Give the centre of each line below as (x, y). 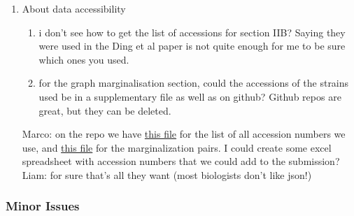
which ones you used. (84, 59)
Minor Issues (43, 206)
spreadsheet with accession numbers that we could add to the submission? (181, 161)
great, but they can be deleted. (105, 110)
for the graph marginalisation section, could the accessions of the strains (194, 83)
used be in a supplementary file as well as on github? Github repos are (190, 96)
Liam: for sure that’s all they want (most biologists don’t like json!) (167, 174)
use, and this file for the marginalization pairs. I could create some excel (177, 147)
